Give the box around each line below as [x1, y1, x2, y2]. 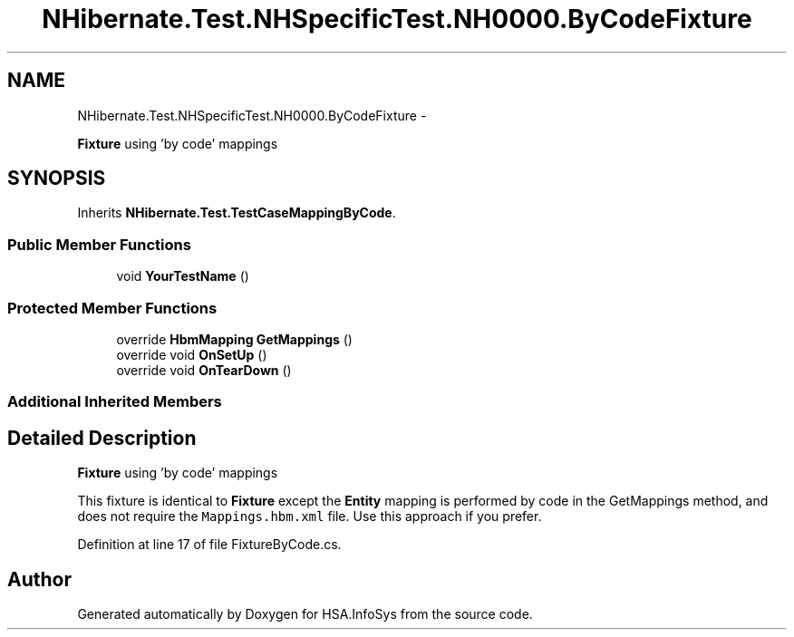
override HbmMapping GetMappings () [116, 331, 353, 347]
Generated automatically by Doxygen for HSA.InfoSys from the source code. [77, 606, 533, 622]
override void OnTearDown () [116, 362, 292, 378]
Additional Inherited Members [7, 392, 222, 411]
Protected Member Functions [7, 298, 218, 317]
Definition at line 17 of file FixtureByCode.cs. [77, 536, 342, 553]
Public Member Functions [7, 235, 191, 254]
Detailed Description [7, 426, 197, 449]
